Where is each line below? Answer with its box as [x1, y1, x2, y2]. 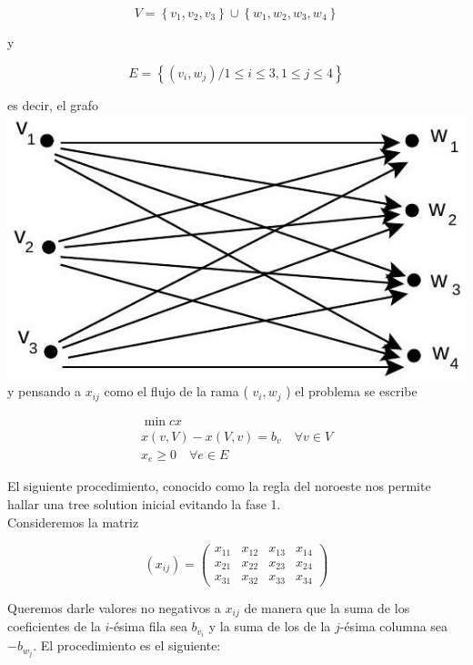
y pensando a [7, 382, 81, 401]
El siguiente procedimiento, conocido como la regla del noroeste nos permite [7, 476, 431, 496]
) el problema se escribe [286, 382, 418, 401]
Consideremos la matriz [7, 512, 139, 531]
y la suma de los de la [208, 617, 331, 636]
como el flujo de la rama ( [104, 382, 248, 401]
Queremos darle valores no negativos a [7, 598, 221, 617]
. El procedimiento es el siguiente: [33, 636, 221, 655]
